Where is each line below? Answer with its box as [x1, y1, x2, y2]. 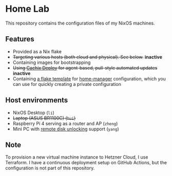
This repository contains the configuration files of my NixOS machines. [5, 20, 155, 26]
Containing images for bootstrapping [12, 59, 91, 65]
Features [5, 35, 34, 43]
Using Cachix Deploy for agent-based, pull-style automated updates [12, 64, 158, 71]
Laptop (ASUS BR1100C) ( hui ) [12, 115, 76, 121]
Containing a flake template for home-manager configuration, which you [12, 75, 166, 82]
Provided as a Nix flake [12, 48, 62, 54]
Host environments [5, 96, 68, 105]
